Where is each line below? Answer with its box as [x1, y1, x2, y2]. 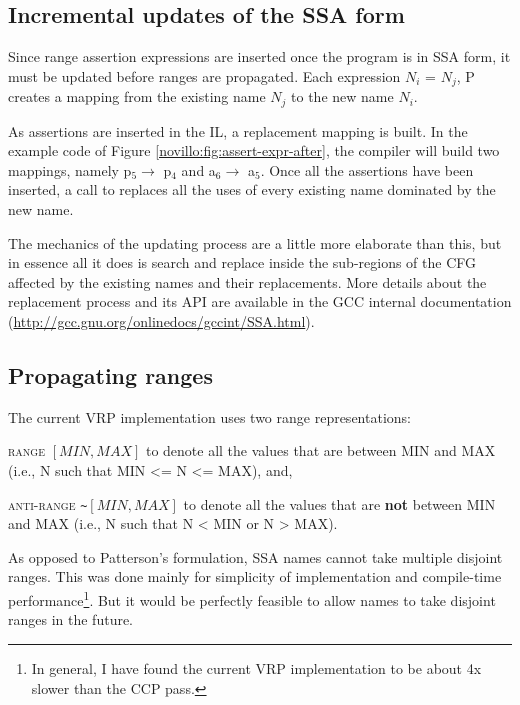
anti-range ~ [8, 493, 88, 514]
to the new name [291, 86, 394, 107]
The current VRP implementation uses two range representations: [8, 406, 411, 427]
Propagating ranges [8, 360, 213, 391]
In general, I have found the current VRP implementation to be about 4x [31, 657, 482, 678]
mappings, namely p [8, 159, 132, 180]
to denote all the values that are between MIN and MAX [145, 440, 496, 461]
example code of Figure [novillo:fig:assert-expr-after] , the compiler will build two [8, 140, 500, 161]
